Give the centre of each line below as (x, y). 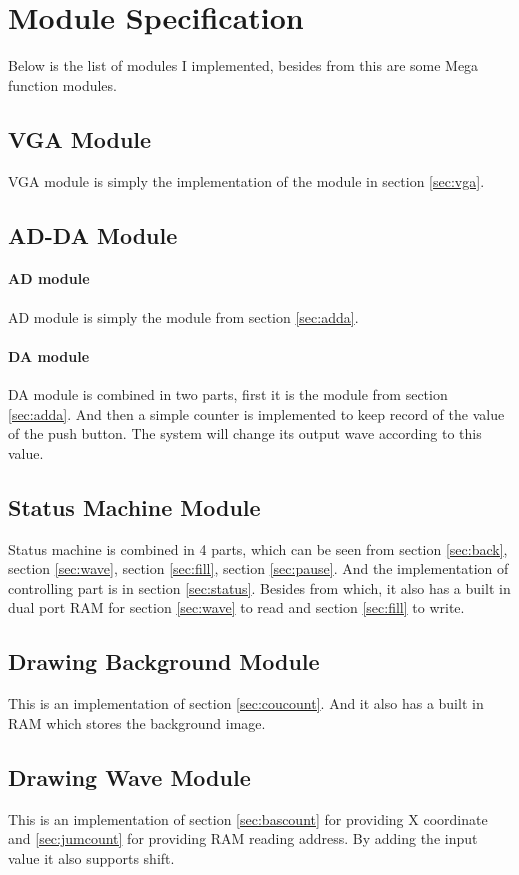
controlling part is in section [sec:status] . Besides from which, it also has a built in (259, 587)
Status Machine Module (134, 506)
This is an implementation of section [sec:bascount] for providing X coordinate (248, 818)
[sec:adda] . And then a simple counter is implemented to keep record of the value (256, 413)
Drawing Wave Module (129, 776)
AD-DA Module (93, 234)
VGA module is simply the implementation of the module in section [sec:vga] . (246, 180)
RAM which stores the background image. (137, 722)
